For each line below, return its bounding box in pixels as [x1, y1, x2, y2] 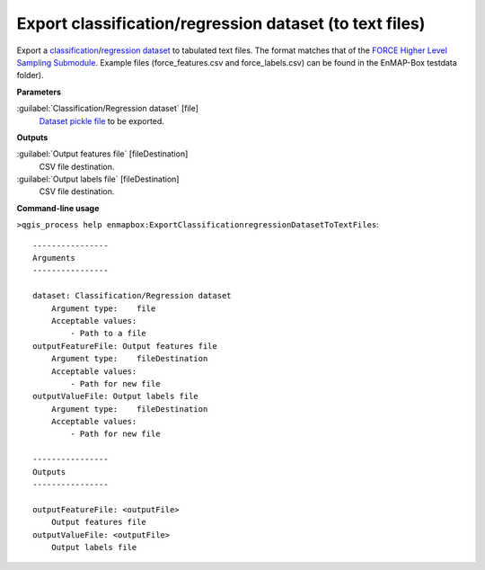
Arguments [32, 253, 75, 263]
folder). [16, 70, 44, 81]
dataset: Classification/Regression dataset [32, 290, 233, 301]
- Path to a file [70, 328, 147, 339]
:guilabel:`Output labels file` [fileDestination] [16, 174, 180, 184]
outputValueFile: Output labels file [32, 391, 199, 402]
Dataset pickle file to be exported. [39, 115, 165, 126]
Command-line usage [16, 202, 100, 213]
